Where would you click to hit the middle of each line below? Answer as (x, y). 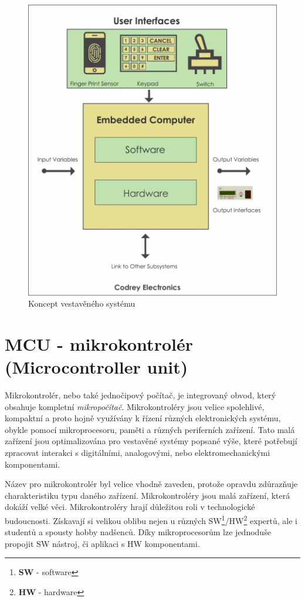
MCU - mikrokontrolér (99, 343)
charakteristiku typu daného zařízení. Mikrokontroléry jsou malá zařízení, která (148, 495)
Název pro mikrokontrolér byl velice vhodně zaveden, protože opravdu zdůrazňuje (151, 484)
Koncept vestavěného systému (82, 303)
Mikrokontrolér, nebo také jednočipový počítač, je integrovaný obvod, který (140, 395)
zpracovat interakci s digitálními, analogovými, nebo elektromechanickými (138, 452)
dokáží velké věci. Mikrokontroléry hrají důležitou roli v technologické (130, 507)
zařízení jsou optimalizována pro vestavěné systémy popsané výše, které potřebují (151, 441)
